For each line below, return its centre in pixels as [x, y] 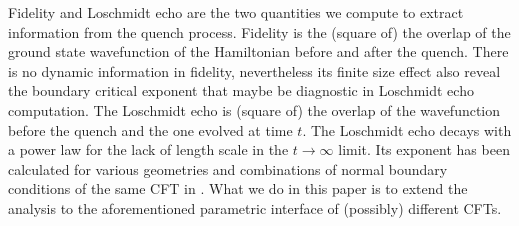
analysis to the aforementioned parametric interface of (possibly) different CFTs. [255, 207]
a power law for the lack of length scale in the [148, 149]
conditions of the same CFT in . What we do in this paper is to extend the [238, 188]
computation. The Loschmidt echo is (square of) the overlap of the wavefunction [254, 109]
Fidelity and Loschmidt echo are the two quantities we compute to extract [236, 12]
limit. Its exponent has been [424, 149]
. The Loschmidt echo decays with [407, 129]
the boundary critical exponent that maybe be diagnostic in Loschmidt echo [241, 90]
